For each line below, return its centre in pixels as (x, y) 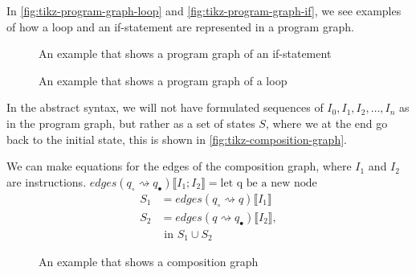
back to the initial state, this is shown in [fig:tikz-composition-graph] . (177, 139)
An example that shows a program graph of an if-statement (185, 53)
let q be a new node (269, 183)
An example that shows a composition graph (149, 262)
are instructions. (47, 181)
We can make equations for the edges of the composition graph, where (179, 166)
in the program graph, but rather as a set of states (131, 123)
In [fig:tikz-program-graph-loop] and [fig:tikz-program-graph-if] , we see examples (204, 10)
